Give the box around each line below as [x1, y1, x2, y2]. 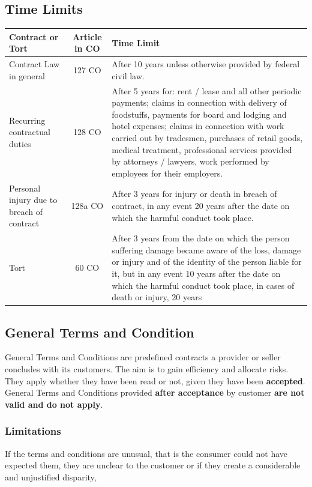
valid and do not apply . [5, 398, 103, 410]
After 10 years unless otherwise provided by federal [112, 58, 300, 70]
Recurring [9, 113, 46, 126]
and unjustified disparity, [5, 470, 97, 483]
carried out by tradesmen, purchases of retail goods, [112, 131, 303, 144]
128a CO [71, 199, 104, 211]
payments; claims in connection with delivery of [112, 96, 287, 109]
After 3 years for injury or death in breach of [112, 187, 277, 200]
